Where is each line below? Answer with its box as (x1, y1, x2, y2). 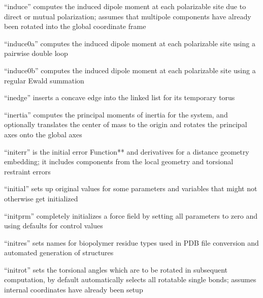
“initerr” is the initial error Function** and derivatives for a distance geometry (4, 146, 249, 157)
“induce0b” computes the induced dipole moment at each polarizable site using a (4, 65, 256, 75)
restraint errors (4, 166, 51, 176)
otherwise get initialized (4, 193, 78, 203)
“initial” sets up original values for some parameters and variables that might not (4, 183, 257, 194)
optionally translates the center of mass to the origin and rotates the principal (4, 119, 247, 130)
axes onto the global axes (4, 129, 82, 139)
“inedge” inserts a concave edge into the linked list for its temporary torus (4, 92, 235, 103)
